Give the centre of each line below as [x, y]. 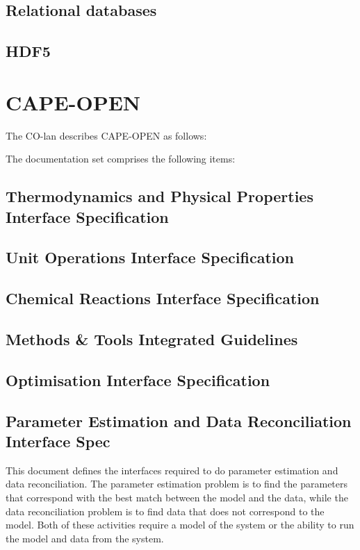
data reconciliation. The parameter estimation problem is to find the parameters [177, 484]
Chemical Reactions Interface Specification [163, 298]
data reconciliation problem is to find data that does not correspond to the [165, 511]
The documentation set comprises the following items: [121, 159]
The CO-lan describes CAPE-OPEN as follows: [106, 135]
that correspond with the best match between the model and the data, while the [177, 497]
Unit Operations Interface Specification [150, 257]
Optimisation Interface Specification [138, 380]
